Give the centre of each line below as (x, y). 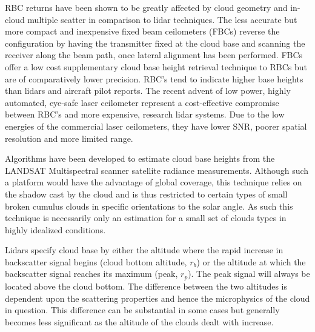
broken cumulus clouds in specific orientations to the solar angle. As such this (149, 206)
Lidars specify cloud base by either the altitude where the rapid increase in (144, 250)
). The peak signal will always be (249, 274)
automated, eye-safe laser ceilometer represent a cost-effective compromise (142, 102)
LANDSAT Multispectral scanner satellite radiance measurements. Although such (157, 170)
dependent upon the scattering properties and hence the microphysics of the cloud (157, 298)
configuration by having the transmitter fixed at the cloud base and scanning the (155, 43)
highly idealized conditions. (55, 229)
